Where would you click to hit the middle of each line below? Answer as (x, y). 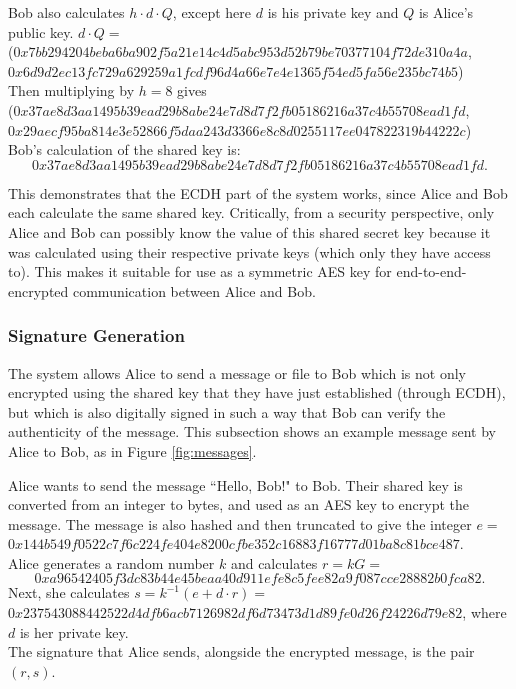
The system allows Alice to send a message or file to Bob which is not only (237, 372)
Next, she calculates (69, 592)
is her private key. (74, 631)
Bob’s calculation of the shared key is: (124, 149)
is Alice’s (446, 12)
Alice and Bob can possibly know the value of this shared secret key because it (249, 231)
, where (484, 612)
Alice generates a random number (111, 562)
